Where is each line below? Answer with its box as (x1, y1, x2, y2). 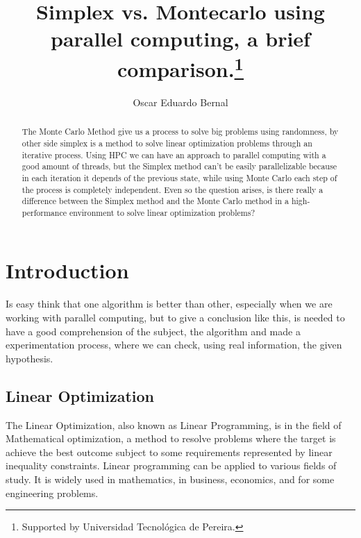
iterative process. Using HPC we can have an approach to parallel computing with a (22, 149, 326, 160)
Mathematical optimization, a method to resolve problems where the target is (6, 431, 336, 446)
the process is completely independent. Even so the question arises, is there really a (22, 183, 324, 195)
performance (22, 206, 67, 218)
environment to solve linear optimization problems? (69, 206, 255, 218)
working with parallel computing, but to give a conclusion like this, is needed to (6, 310, 345, 324)
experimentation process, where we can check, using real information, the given (6, 337, 342, 352)
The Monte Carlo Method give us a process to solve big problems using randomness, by (22, 126, 339, 137)
